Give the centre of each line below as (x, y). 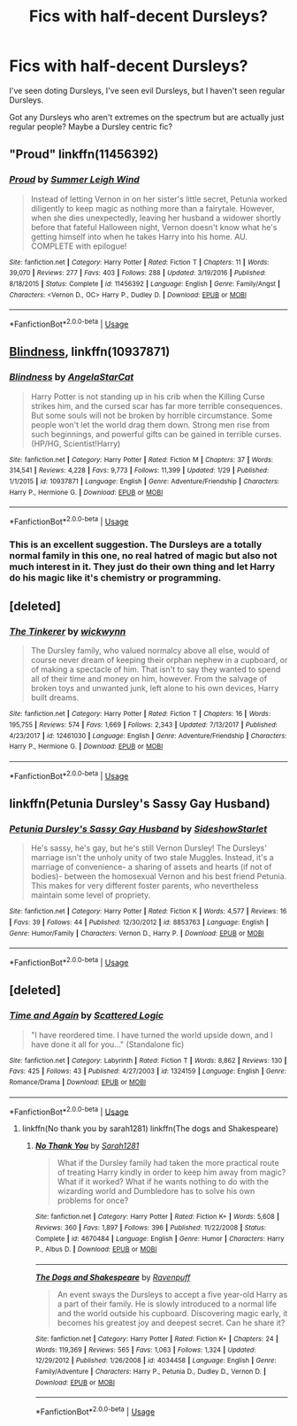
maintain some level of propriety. (91, 895)
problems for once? (93, 1200)
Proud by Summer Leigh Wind (74, 180)
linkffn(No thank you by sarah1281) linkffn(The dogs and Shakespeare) (150, 1129)
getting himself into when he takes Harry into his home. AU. (139, 236)
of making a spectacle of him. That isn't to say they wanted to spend (156, 669)
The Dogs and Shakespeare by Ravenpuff (113, 1277)
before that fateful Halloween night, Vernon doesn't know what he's (154, 227)
